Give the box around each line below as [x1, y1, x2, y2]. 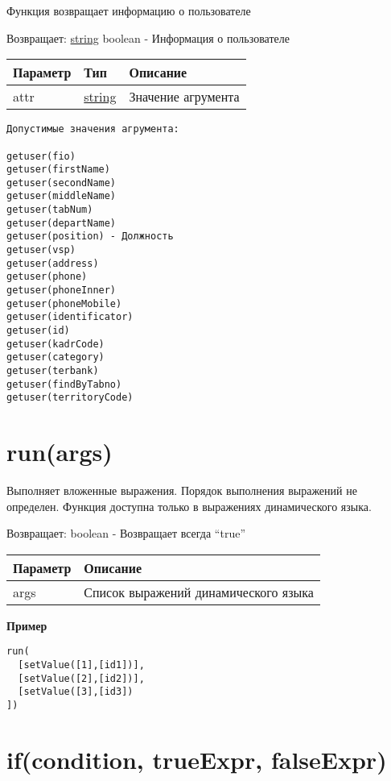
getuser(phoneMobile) [6, 297, 122, 309]
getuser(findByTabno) [6, 378, 122, 390]
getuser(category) [6, 351, 105, 363]
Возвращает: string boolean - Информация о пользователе [6, 29, 290, 46]
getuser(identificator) [6, 311, 134, 323]
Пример [6, 617, 47, 634]
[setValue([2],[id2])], [18, 672, 145, 684]
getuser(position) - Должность [6, 231, 174, 243]
